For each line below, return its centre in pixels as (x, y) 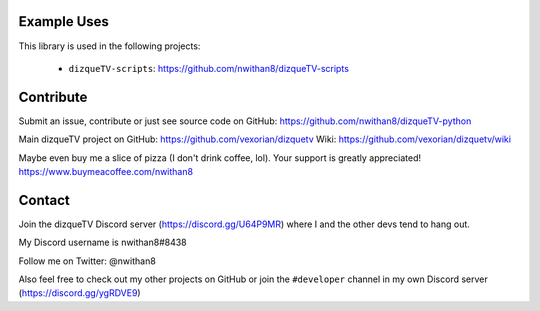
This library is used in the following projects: (109, 46)
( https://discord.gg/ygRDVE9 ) (79, 293)
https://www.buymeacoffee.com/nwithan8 (106, 171)
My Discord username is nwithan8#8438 (102, 242)
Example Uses (64, 21)
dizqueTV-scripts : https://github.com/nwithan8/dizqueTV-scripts (209, 68)
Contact (44, 200)
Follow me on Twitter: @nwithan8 (87, 261)
